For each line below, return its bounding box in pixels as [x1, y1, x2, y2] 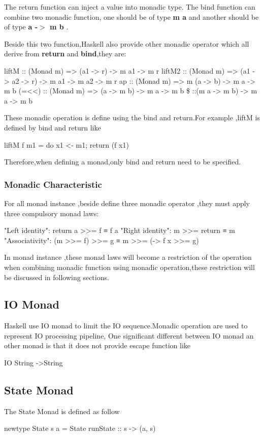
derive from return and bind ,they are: [4, 48, 126, 59]
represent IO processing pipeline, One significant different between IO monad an [4, 330, 254, 341]
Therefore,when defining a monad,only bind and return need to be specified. [4, 156, 241, 167]
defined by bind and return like [4, 122, 101, 132]
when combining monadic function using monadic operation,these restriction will [4, 261, 255, 272]
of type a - [4, 21, 38, 32]
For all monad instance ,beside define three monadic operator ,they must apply [4, 197, 250, 208]
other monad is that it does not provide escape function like [4, 340, 191, 351]
